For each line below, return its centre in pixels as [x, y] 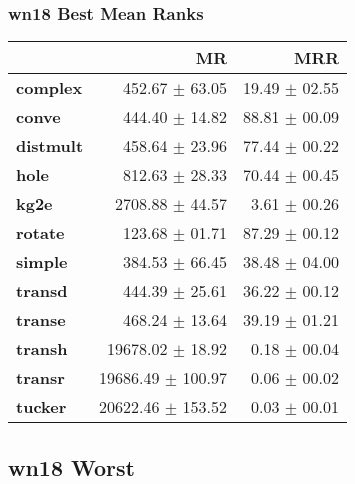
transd [42, 291]
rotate [40, 233]
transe [41, 320]
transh [42, 349]
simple [42, 262]
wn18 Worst [71, 466]
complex [49, 88]
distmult [50, 146]
